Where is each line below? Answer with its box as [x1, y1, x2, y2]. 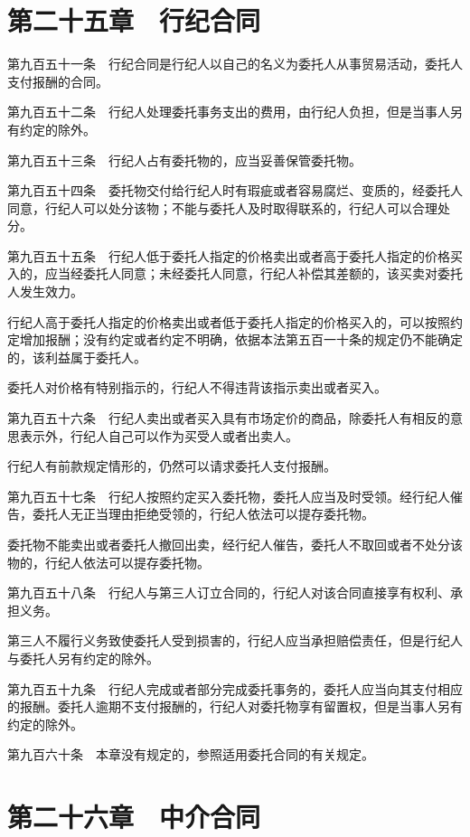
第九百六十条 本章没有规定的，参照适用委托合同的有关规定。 [7, 745, 374, 764]
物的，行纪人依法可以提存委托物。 [7, 552, 210, 571]
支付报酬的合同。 [7, 71, 108, 90]
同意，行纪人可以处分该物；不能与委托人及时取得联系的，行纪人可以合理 [7, 198, 437, 217]
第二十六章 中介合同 [7, 798, 261, 835]
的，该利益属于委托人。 [7, 347, 146, 366]
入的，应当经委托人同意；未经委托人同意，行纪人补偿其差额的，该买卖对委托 [7, 264, 463, 283]
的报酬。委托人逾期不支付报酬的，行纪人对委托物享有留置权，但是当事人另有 [7, 697, 463, 716]
